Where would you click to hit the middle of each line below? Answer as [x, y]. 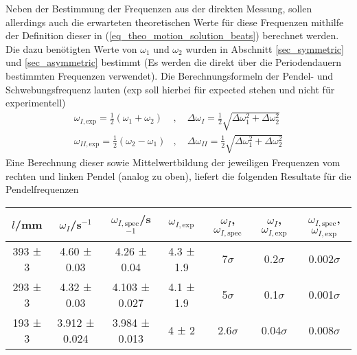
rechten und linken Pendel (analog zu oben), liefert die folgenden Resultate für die [178, 175]
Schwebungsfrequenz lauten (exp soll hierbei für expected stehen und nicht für [170, 89]
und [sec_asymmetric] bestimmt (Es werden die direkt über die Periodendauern [174, 62]
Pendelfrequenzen [42, 189]
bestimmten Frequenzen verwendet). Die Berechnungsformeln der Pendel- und [170, 75]
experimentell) [36, 103]
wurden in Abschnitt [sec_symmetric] [265, 48]
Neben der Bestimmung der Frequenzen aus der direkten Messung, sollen [159, 8]
